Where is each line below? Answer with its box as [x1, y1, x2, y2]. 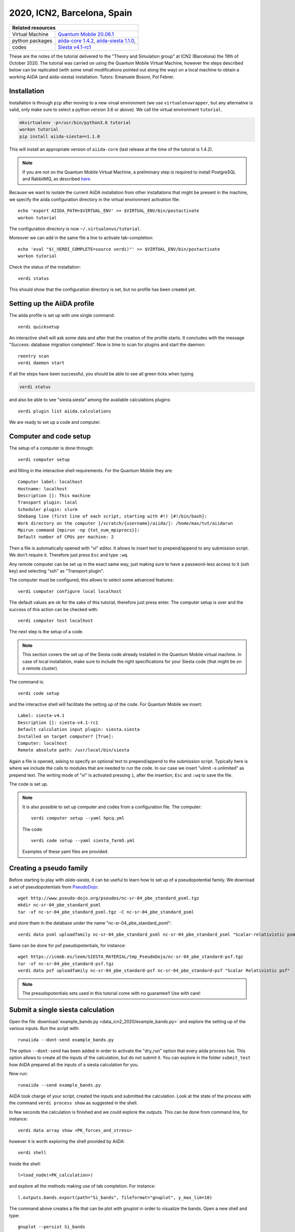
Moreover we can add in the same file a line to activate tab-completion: [9, 235, 153, 241]
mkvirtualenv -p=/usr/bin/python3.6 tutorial [19, 120, 131, 125]
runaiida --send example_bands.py [18, 1082, 101, 1088]
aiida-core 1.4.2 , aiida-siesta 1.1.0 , [58, 37, 136, 44]
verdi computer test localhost [18, 617, 93, 623]
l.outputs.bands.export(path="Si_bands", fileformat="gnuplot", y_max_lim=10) [18, 1195, 212, 1200]
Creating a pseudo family [9, 864, 88, 872]
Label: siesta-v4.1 [18, 713, 65, 719]
